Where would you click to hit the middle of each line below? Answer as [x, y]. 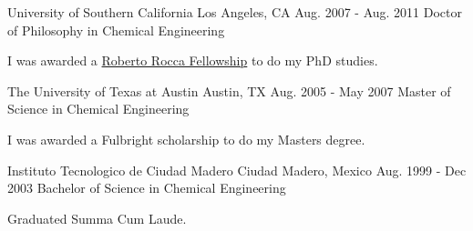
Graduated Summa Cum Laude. [97, 218]
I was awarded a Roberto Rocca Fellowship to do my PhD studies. [193, 60]
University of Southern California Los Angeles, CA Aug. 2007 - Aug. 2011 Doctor [235, 12]
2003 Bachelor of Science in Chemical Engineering [147, 188]
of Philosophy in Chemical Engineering [116, 30]
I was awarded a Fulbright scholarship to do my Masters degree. [186, 139]
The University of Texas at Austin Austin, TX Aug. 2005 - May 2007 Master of [229, 90]
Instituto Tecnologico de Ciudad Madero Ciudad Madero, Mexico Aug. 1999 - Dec [237, 170]
